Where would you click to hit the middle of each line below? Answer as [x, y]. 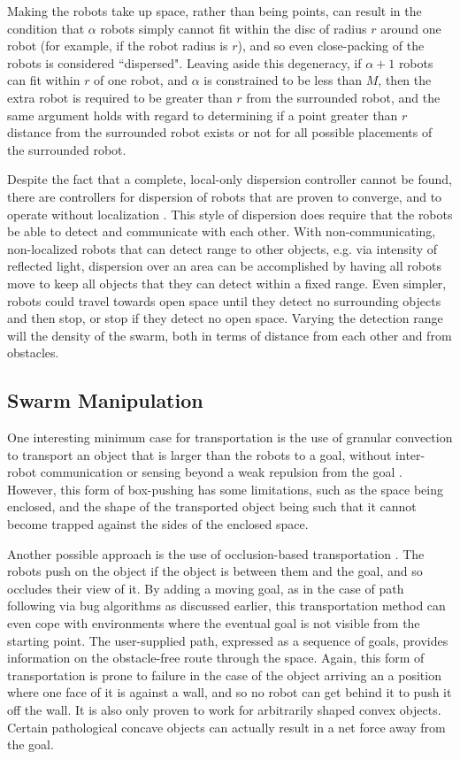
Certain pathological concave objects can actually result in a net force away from [226, 727]
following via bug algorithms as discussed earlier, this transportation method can [226, 606]
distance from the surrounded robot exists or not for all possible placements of [220, 132]
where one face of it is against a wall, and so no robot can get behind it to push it [230, 692]
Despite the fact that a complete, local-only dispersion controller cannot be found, [230, 179]
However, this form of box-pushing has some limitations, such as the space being [225, 489]
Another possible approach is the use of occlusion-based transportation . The [216, 553]
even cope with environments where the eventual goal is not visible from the [214, 623]
